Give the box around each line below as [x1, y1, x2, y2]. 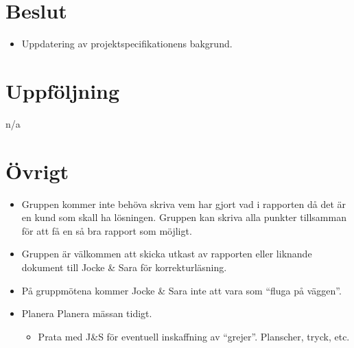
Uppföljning [5, 76, 120, 104]
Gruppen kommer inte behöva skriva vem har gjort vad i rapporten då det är [21, 196, 346, 211]
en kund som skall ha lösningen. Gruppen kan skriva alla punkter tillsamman [21, 210, 346, 224]
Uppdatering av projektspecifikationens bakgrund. [21, 36, 233, 51]
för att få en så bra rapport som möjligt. [21, 223, 192, 237]
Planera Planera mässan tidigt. [21, 306, 152, 321]
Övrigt [5, 156, 69, 185]
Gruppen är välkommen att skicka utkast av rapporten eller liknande [21, 246, 312, 261]
